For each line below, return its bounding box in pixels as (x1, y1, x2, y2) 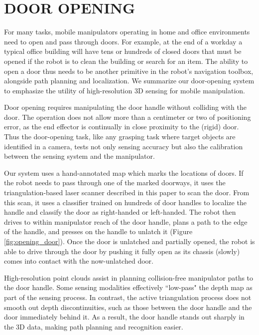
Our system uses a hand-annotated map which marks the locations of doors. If (4, 167, 244, 178)
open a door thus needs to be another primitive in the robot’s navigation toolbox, (4, 65, 254, 76)
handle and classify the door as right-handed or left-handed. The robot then (4, 207, 236, 217)
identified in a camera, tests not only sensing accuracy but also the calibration (4, 141, 243, 151)
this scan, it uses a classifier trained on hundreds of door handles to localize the (4, 197, 247, 207)
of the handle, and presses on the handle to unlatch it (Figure (4, 226, 193, 237)
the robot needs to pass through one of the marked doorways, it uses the (4, 177, 226, 188)
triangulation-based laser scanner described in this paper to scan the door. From (4, 187, 250, 198)
